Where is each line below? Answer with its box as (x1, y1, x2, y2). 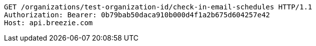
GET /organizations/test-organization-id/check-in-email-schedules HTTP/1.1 (4, 3, 312, 11)
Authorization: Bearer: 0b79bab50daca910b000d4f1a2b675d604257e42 (4, 11, 270, 19)
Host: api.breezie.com (4, 19, 93, 27)
